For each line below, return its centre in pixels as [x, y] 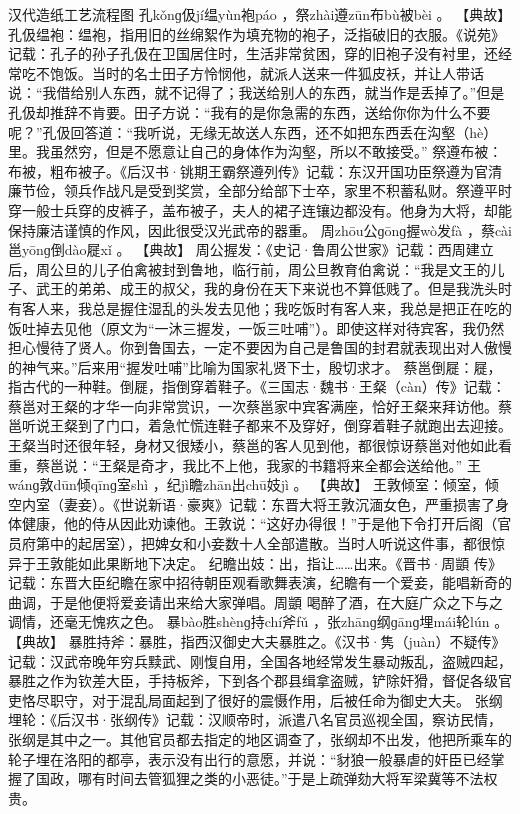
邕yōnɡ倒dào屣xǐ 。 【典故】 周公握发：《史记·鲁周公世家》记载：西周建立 [251, 249]
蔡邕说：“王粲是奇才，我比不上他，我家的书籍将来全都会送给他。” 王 [258, 464]
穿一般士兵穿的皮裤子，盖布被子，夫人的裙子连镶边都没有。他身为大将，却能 [260, 209]
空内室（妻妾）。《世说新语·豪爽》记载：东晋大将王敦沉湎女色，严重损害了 [251, 503]
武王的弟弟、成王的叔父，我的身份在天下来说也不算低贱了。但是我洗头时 [273, 288]
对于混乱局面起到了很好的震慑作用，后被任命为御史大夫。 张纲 [297, 699]
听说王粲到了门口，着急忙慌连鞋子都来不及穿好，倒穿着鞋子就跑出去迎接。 [266, 425]
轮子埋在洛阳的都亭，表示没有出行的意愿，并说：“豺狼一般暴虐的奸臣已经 [249, 758]
